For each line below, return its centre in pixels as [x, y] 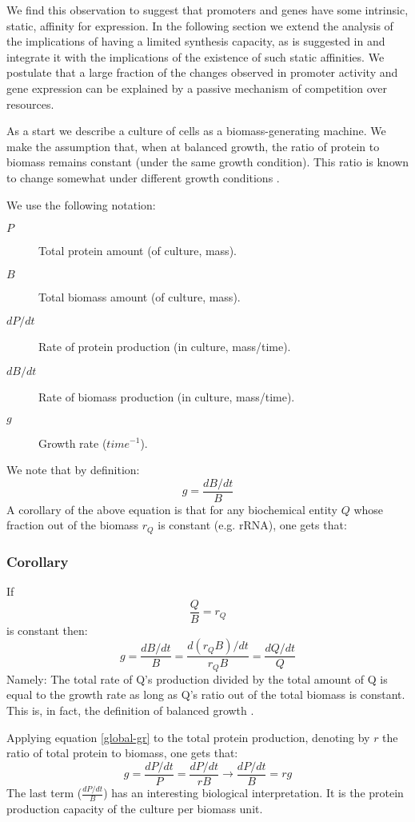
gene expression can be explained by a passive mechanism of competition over [197, 88]
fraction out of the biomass [73, 525]
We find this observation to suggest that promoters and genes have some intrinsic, [207, 10]
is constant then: [47, 630]
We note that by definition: [73, 470]
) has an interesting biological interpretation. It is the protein [253, 793]
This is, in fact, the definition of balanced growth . [130, 710]
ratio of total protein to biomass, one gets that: [122, 753]
